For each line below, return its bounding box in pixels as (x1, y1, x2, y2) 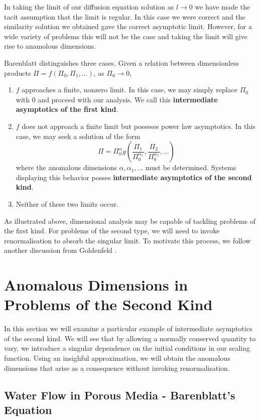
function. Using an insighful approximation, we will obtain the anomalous (4, 352, 230, 363)
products (4, 67, 31, 78)
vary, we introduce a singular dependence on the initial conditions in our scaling (4, 343, 250, 353)
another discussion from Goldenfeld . (4, 245, 117, 255)
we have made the (195, 2, 250, 12)
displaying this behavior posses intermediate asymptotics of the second (16, 172, 252, 182)
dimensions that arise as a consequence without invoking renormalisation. (4, 362, 230, 373)
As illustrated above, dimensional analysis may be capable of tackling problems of (4, 215, 256, 226)
